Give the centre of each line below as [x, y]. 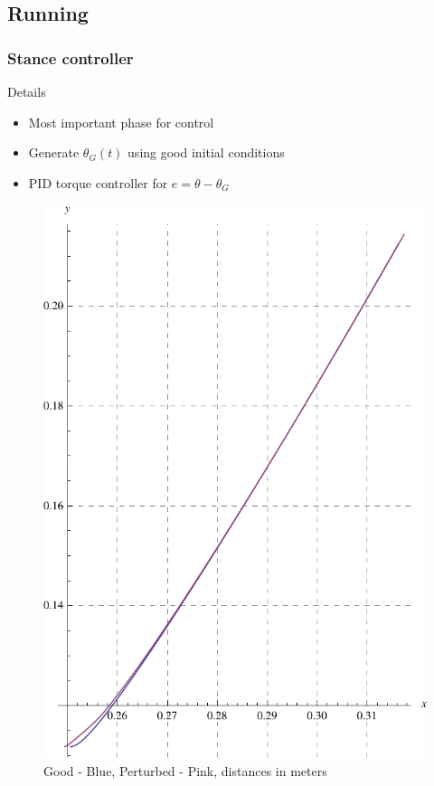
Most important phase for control [121, 122]
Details [27, 91]
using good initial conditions [206, 152]
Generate [54, 152]
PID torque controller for [98, 182]
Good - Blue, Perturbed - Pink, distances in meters [185, 770]
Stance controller [71, 57]
